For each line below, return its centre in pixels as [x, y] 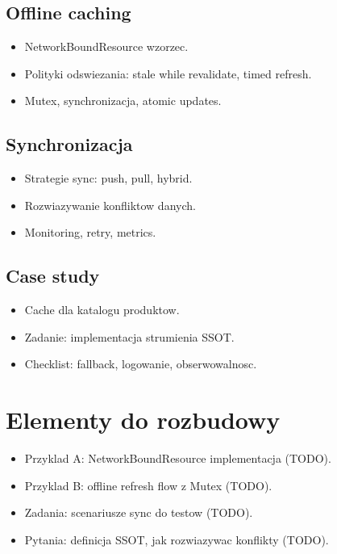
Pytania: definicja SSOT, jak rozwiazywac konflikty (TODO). [177, 539]
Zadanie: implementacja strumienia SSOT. [129, 336]
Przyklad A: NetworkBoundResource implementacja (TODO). [178, 458]
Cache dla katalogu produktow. [102, 310]
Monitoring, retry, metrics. [90, 232]
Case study [53, 276]
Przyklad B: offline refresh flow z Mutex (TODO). [148, 485]
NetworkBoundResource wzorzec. [106, 46]
